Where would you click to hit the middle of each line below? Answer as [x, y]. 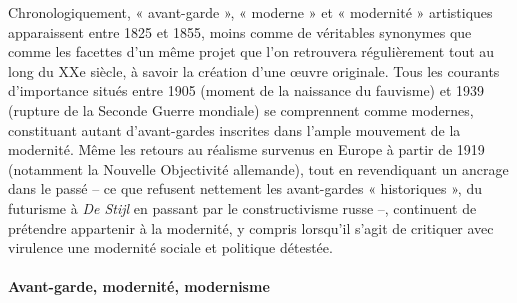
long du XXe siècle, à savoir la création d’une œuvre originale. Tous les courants [254, 70]
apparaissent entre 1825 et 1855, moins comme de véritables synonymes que [240, 31]
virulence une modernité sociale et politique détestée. [170, 247]
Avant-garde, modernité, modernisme [139, 286]
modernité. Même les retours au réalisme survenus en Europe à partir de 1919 [246, 149]
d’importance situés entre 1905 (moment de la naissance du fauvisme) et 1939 [246, 90]
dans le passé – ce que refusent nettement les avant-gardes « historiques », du [245, 188]
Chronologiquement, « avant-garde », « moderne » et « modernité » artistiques [250, 12]
